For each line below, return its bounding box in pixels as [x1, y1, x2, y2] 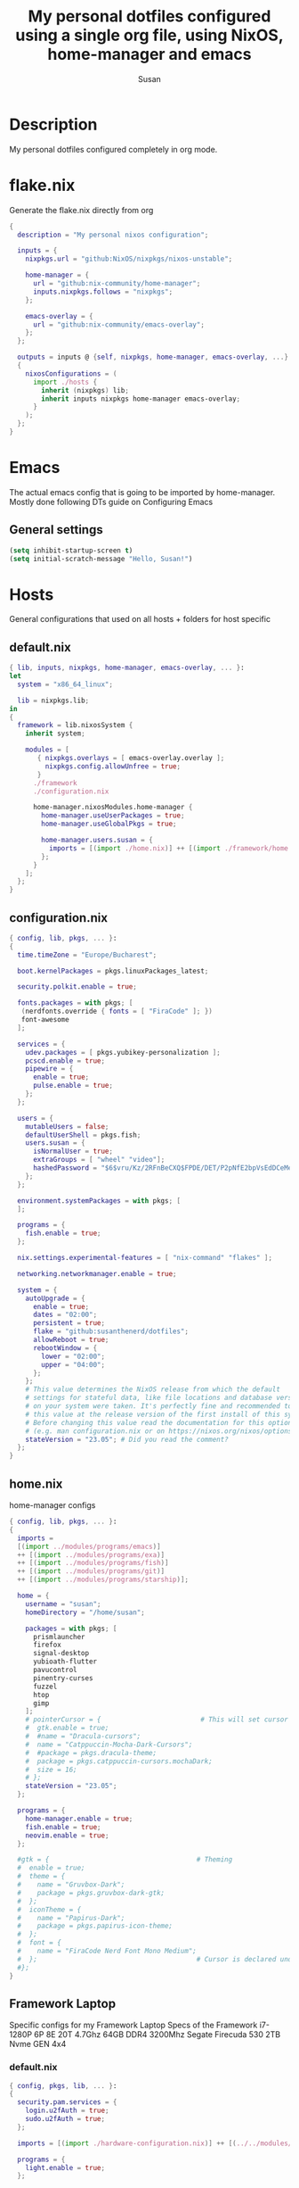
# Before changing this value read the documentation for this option [25, 1418, 293, 1427]
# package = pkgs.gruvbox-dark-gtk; [17, 1888, 166, 1897]
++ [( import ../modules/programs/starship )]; [17, 1575, 190, 1585]
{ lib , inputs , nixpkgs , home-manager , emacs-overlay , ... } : [9, 663, 245, 673]
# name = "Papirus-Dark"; [17, 1913, 125, 1922]
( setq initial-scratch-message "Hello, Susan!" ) [9, 554, 193, 563]
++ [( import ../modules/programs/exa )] [17, 1550, 166, 1559]
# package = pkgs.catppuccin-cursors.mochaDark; [25, 1756, 214, 1766]
